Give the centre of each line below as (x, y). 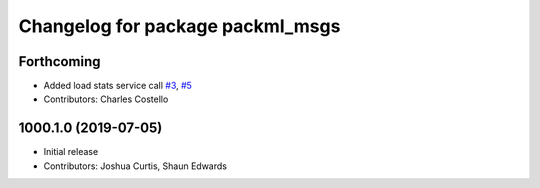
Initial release (71, 152)
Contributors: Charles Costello (106, 99)
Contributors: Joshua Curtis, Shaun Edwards (135, 166)
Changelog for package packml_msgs (179, 26)
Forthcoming (59, 61)
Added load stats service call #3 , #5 (117, 86)
